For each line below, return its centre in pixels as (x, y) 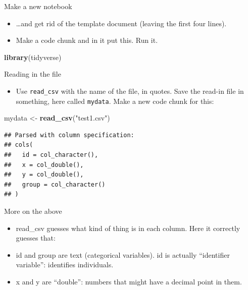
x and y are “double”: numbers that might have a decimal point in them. (129, 281)
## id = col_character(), (51, 155)
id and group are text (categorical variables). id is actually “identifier (123, 254)
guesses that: (36, 238)
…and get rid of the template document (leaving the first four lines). (121, 23)
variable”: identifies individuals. (65, 265)
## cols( (19, 145)
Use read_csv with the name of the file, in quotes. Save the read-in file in (130, 91)
